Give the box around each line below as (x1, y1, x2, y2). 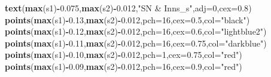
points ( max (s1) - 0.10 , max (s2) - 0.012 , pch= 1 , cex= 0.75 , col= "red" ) (5, 48, 242, 61)
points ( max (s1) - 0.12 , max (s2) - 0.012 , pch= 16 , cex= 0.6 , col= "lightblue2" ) (5, 25, 267, 38)
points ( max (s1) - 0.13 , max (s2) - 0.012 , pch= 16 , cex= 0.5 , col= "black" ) (5, 13, 250, 26)
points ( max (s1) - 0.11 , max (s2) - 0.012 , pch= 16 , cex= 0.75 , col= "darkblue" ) (5, 36, 267, 49)
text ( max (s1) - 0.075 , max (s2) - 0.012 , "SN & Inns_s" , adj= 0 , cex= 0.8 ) (5, 2, 252, 14)
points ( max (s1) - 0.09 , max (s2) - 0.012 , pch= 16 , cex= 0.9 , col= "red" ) (5, 60, 242, 72)
